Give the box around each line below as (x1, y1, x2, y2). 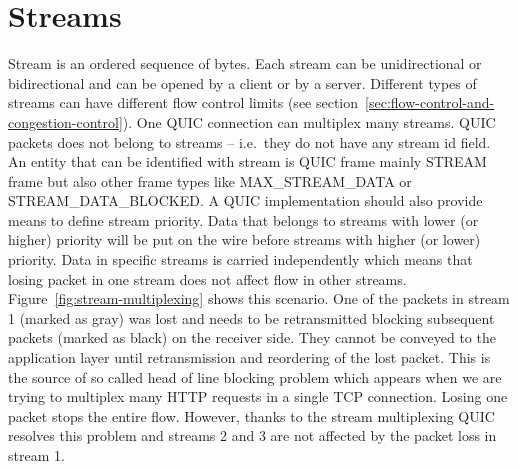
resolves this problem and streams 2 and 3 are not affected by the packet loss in (8, 425, 497, 446)
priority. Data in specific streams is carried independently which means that (8, 249, 473, 270)
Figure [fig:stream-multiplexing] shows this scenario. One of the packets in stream (8, 288, 510, 309)
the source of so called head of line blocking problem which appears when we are (8, 366, 502, 387)
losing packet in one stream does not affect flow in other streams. (8, 268, 407, 289)
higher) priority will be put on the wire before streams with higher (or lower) (8, 229, 481, 250)
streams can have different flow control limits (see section (8, 92, 359, 113)
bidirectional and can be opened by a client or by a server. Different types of (8, 72, 477, 93)
